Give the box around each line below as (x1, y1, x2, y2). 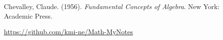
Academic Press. (4, 10, 52, 20)
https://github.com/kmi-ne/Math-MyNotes (4, 27, 133, 37)
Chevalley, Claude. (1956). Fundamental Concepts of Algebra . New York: (4, 1, 220, 11)
